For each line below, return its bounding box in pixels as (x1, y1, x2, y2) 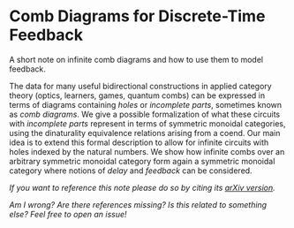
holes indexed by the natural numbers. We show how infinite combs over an (9, 146, 285, 156)
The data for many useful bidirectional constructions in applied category (9, 80, 272, 91)
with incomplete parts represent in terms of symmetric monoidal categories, (9, 118, 286, 129)
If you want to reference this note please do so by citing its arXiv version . (9, 182, 275, 193)
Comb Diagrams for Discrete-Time (9, 6, 266, 27)
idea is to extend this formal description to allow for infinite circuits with (9, 137, 269, 148)
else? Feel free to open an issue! (9, 209, 127, 219)
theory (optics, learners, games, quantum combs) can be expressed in (9, 90, 266, 101)
